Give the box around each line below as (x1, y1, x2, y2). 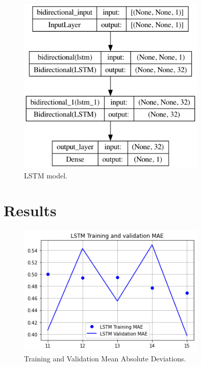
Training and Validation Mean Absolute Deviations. (24, 353, 186, 363)
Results (4, 200, 57, 221)
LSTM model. (24, 170, 67, 180)
